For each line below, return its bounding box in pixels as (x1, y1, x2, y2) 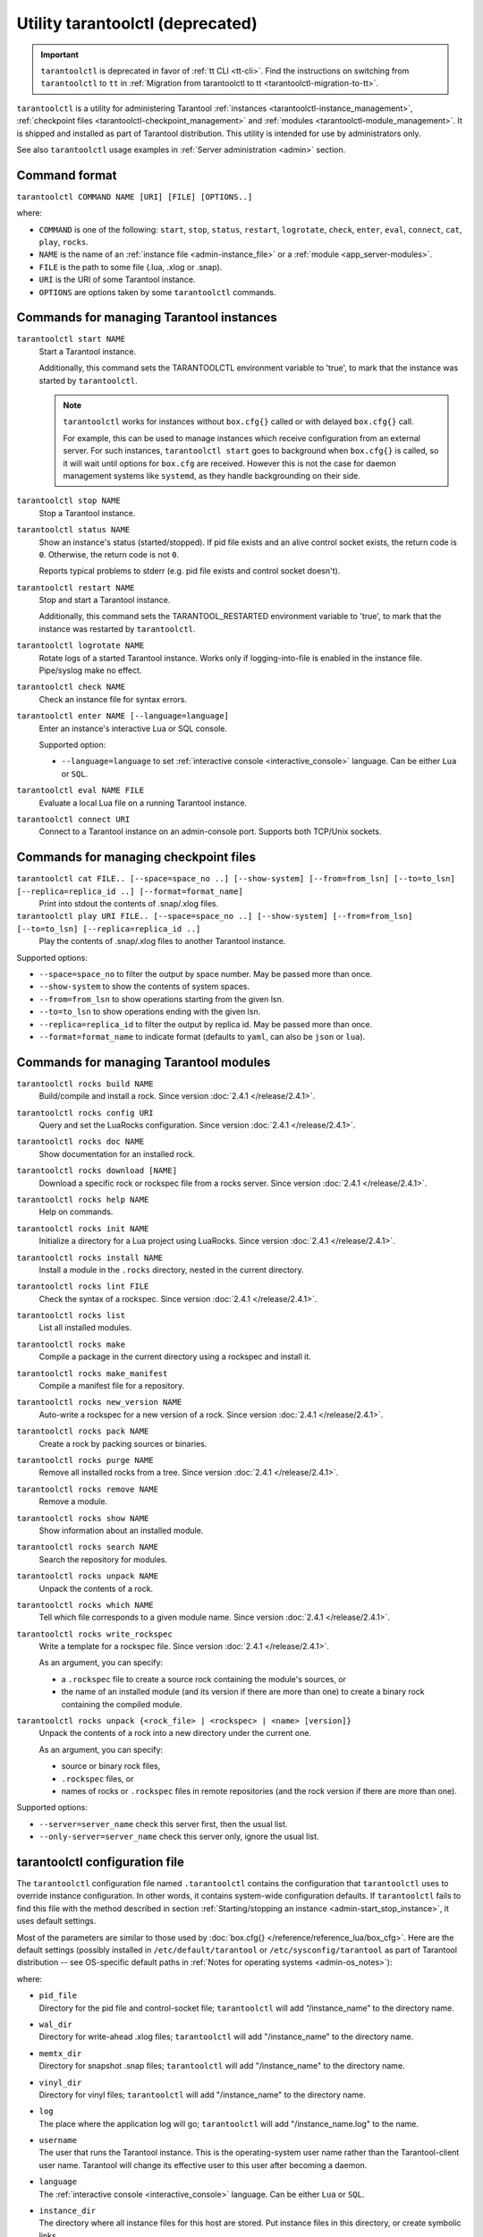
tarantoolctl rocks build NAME (16, 1078, 154, 1089)
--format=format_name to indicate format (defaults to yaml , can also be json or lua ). (38, 1031, 366, 1042)
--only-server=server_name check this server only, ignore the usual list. (38, 1831, 319, 1842)
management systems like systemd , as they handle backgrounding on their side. (63, 470, 361, 481)
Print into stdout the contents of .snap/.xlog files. (38, 898, 219, 909)
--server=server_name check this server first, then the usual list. (38, 1818, 288, 1829)
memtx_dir (38, 2048, 82, 2058)
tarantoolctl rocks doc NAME (16, 1136, 145, 1147)
